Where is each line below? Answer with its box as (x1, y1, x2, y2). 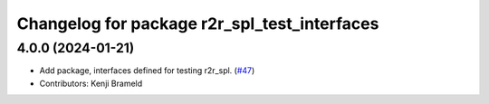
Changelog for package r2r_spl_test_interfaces (16, 14, 379, 33)
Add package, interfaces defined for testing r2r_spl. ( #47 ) (39, 65, 255, 76)
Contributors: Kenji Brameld (39, 78, 143, 89)
